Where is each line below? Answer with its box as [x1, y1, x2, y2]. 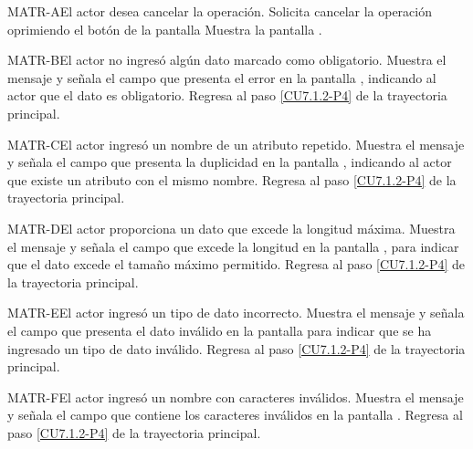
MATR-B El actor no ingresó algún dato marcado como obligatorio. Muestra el [7, 50, 447, 69]
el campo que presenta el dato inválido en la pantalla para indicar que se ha [7, 320, 432, 339]
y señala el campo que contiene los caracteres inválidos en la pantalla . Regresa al [7, 405, 463, 424]
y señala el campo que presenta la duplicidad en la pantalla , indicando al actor [7, 152, 452, 172]
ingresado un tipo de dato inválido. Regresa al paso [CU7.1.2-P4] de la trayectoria [7, 339, 466, 358]
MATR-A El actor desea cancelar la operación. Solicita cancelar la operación [7, 2, 432, 20]
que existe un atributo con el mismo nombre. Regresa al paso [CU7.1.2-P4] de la [7, 170, 457, 189]
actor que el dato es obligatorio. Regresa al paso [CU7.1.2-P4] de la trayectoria [7, 86, 447, 105]
